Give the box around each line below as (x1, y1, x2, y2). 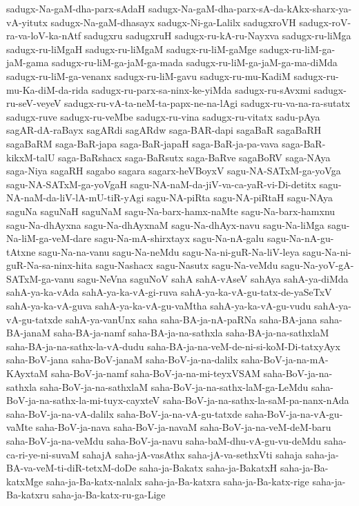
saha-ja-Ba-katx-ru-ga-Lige (52, 487, 166, 502)
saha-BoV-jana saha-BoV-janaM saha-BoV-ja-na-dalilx (6, 352, 238, 367)
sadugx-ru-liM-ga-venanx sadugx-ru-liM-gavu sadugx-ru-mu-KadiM (6, 68, 291, 83)
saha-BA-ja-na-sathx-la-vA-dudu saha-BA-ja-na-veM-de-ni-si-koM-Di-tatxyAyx (6, 338, 340, 353)
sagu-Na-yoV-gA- (281, 258, 354, 272)
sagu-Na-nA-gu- (266, 231, 334, 245)
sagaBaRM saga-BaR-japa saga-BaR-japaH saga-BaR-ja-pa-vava (6, 136, 279, 150)
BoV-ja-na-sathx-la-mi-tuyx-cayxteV (6, 393, 160, 407)
